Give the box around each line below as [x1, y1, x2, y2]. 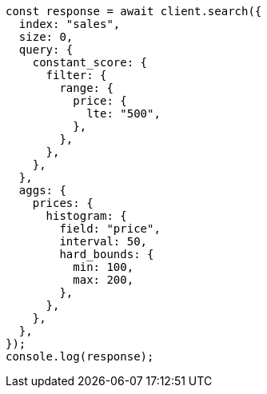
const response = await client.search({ [6, 5, 262, 18]
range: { [59, 82, 114, 94]
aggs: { [18, 184, 66, 197]
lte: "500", [86, 107, 161, 120]
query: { [18, 43, 74, 56]
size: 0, [18, 30, 74, 43]
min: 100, [73, 261, 134, 273]
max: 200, [73, 273, 134, 286]
